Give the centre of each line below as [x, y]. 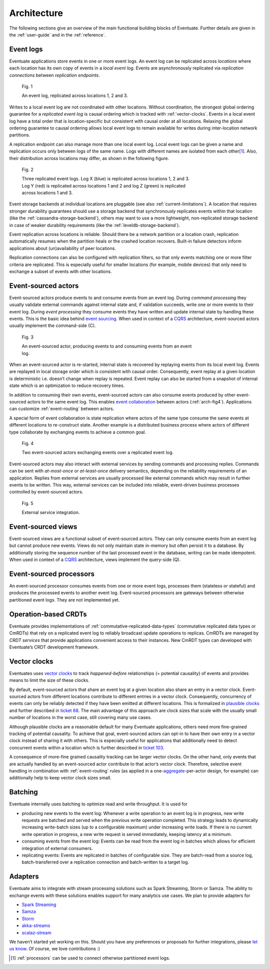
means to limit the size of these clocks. [49, 680]
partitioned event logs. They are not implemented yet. [64, 599]
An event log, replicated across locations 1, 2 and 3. [75, 95]
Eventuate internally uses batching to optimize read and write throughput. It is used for [98, 804]
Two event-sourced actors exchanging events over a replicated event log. [97, 452]
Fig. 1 [27, 86]
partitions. [20, 135]
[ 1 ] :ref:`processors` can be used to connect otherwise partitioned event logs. [90, 958]
